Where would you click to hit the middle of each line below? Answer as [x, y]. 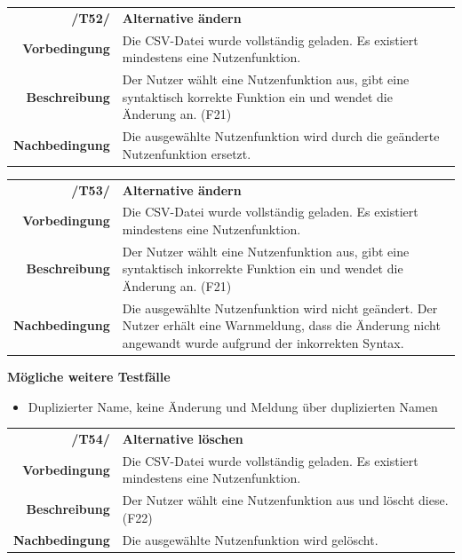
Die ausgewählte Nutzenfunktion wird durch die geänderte [281, 136]
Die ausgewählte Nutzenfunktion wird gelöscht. [250, 539]
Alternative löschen [183, 439]
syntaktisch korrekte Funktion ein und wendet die [257, 96]
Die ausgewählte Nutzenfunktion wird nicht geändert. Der [280, 308]
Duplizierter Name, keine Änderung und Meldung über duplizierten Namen [233, 406]
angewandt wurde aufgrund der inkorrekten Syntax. [263, 343]
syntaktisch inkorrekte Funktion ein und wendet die [263, 268]
